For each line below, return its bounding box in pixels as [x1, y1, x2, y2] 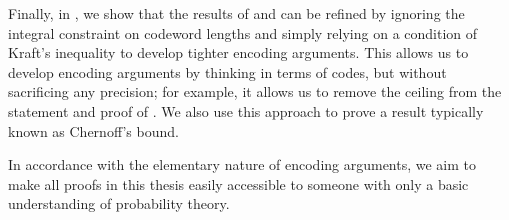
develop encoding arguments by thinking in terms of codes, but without [8, 61, 447, 82]
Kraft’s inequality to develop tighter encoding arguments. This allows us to [8, 42, 469, 63]
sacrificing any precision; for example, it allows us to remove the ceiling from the [8, 81, 502, 102]
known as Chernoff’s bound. [8, 120, 179, 141]
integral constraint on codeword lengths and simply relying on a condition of [8, 22, 478, 43]
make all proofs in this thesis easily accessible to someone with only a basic [8, 173, 469, 194]
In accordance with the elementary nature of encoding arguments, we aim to [8, 154, 477, 175]
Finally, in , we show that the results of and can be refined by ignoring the [8, 3, 465, 23]
